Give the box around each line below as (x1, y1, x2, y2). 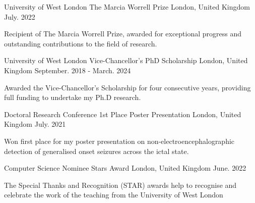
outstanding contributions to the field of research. (4, 38, 157, 48)
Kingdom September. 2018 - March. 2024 (4, 65, 131, 75)
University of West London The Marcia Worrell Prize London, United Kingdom (4, 2, 250, 12)
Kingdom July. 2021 (4, 119, 66, 129)
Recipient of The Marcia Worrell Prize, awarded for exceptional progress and (4, 28, 242, 39)
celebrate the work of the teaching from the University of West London (4, 189, 223, 200)
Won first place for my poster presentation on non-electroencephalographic (4, 135, 235, 146)
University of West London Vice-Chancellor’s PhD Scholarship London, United (4, 55, 248, 66)
